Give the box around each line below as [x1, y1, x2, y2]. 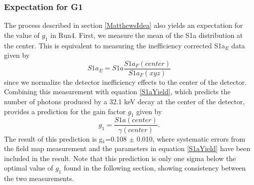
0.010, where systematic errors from [136, 133, 246, 144]
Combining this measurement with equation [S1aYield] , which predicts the [4, 86, 231, 97]
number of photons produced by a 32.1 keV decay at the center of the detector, [4, 96, 245, 107]
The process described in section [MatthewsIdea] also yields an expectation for [4, 20, 243, 30]
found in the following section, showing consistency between [64, 163, 246, 173]
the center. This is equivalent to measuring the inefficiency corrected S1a [4, 40, 225, 50]
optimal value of [4, 163, 53, 173]
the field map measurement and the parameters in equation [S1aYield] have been [4, 143, 251, 154]
